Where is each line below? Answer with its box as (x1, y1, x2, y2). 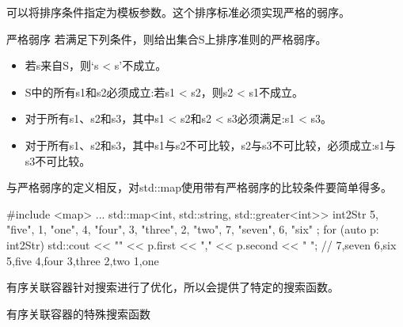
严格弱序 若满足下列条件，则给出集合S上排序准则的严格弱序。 (6, 30, 327, 47)
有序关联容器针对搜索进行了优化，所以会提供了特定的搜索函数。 (6, 279, 339, 295)
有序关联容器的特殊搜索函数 (6, 305, 150, 321)
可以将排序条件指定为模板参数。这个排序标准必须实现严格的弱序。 (6, 4, 350, 20)
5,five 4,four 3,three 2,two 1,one (6, 252, 159, 268)
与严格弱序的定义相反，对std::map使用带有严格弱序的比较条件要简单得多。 (6, 179, 392, 196)
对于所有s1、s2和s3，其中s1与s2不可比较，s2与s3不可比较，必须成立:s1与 (25, 136, 396, 153)
